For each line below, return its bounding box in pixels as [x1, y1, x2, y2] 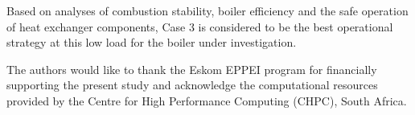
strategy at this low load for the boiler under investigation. [6, 34, 297, 51]
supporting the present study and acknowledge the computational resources [6, 76, 378, 93]
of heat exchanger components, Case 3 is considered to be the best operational [6, 18, 393, 35]
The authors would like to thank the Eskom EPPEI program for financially [6, 60, 377, 77]
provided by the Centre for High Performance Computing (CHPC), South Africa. [6, 92, 407, 109]
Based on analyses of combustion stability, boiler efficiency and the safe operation [6, 2, 409, 18]
